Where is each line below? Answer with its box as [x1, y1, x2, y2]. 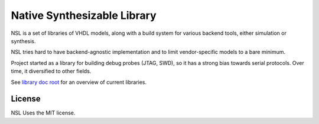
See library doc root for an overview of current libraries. [11, 79, 147, 86]
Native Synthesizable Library [11, 9, 157, 22]
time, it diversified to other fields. [11, 68, 92, 75]
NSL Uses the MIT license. [11, 109, 76, 116]
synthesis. [11, 37, 36, 44]
